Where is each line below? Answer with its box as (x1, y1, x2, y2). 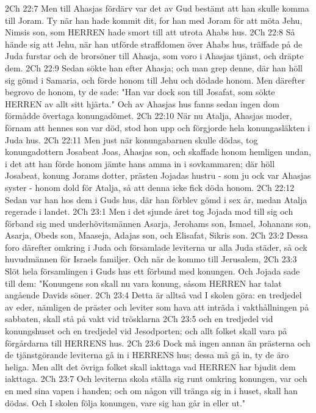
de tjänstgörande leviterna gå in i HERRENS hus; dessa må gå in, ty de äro (5, 348, 289, 361)
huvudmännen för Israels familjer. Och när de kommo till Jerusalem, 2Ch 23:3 (5, 253, 297, 265)
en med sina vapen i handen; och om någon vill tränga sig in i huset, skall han (5, 384, 298, 397)
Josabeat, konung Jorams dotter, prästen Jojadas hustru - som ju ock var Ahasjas (5, 169, 311, 182)
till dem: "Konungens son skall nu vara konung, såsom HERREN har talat (5, 276, 282, 289)
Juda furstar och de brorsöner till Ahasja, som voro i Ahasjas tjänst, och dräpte (5, 49, 304, 62)
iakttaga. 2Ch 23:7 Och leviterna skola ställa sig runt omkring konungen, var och (5, 372, 307, 385)
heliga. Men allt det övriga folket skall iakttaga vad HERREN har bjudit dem (5, 360, 296, 373)
